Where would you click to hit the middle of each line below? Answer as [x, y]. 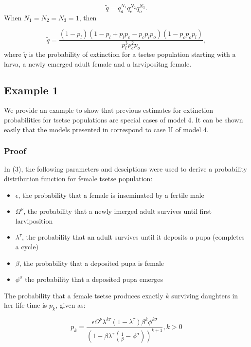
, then [88, 17]
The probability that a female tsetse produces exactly [84, 295]
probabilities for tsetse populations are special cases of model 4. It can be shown [124, 120]
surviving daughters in [205, 295]
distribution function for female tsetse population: [78, 179]
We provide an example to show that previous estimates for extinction [109, 110]
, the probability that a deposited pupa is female [92, 263]
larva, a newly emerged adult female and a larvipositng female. [98, 63]
